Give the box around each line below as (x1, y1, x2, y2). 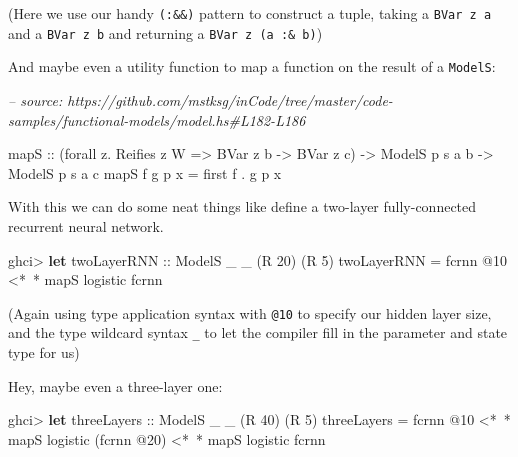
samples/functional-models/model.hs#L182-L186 (8, 109, 306, 130)
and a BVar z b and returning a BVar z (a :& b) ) (8, 22, 323, 43)
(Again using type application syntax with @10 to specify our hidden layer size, (8, 302, 492, 323)
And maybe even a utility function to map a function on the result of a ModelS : (8, 56, 496, 77)
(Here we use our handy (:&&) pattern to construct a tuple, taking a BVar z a (8, 3, 492, 23)
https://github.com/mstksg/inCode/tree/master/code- (67, 89, 393, 110)
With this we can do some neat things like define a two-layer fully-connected (8, 196, 477, 217)
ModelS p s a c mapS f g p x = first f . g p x (8, 162, 282, 183)
